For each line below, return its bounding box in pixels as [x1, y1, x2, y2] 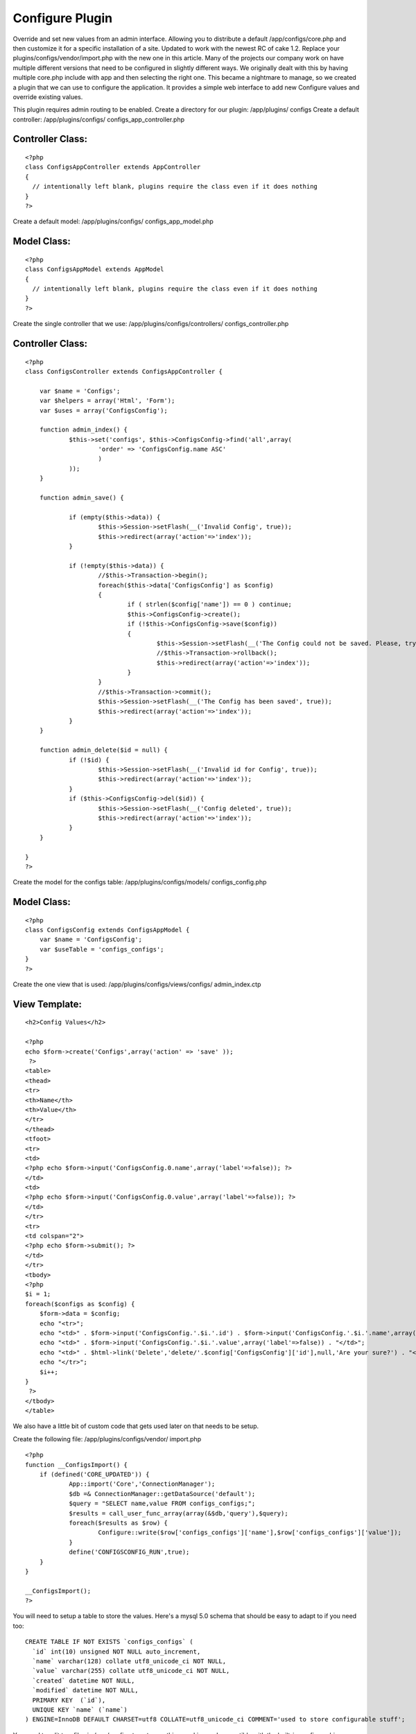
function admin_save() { [39, 494, 124, 502]
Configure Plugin [12, 10, 113, 26]
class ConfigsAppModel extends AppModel [25, 266, 164, 273]
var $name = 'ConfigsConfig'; [39, 936, 142, 943]
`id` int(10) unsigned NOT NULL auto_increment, [32, 1647, 201, 1656]
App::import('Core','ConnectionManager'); [69, 1480, 216, 1488]
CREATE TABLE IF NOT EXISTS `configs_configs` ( [25, 1638, 193, 1646]
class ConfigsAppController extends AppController [25, 163, 201, 171]
